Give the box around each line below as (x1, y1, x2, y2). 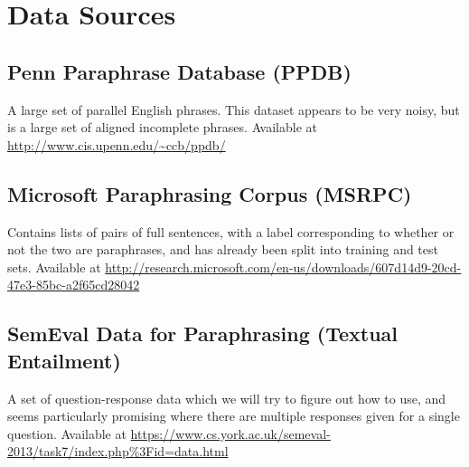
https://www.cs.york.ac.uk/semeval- (130, 424, 331, 443)
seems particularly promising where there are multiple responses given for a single (7, 406, 460, 425)
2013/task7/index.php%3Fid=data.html (7, 442, 229, 461)
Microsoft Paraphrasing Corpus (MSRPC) (7, 179, 412, 207)
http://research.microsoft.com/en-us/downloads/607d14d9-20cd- (105, 257, 462, 276)
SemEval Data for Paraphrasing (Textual (7, 319, 399, 348)
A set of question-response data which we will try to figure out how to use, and (7, 388, 446, 407)
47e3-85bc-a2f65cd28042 (7, 275, 140, 294)
